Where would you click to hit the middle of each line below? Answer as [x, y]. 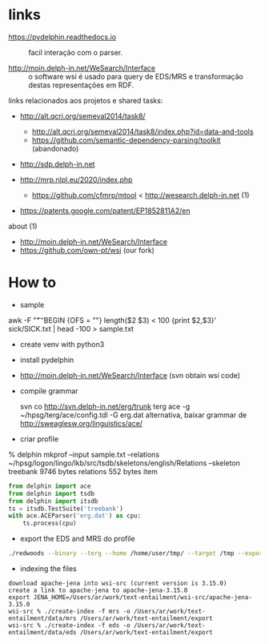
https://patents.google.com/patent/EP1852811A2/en [105, 211]
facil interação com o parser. [76, 52]
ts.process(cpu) [50, 523]
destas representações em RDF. [81, 85]
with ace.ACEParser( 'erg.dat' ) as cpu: [75, 516]
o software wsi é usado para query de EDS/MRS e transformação [136, 76]
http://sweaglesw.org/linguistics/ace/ [81, 423]
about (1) [23, 226]
